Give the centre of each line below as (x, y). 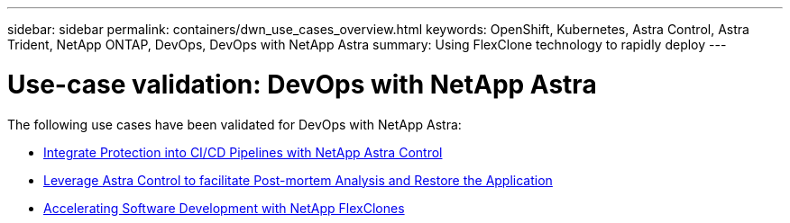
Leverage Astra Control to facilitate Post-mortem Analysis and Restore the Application (298, 180)
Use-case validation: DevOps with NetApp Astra (302, 84)
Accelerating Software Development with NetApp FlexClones (224, 208)
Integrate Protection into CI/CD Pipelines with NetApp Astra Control (243, 152)
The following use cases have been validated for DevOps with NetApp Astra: (234, 124)
